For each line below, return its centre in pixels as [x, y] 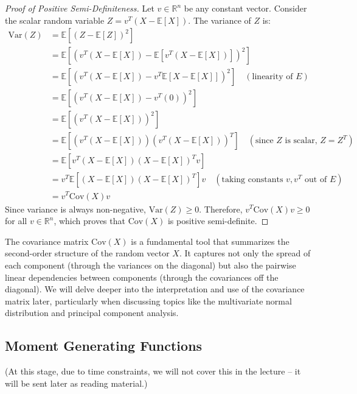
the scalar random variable [55, 20]
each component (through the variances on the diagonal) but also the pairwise [151, 265]
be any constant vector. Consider [245, 8]
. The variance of [220, 20]
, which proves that [89, 221]
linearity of [272, 77]
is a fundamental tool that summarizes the [210, 241]
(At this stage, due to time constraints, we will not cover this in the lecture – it [153, 371]
